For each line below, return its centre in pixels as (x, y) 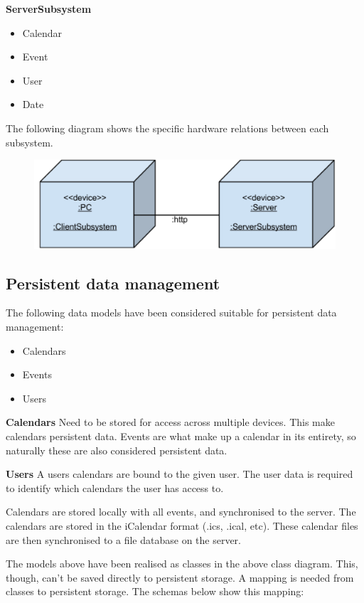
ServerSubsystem (49, 9)
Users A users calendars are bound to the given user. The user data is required (180, 474)
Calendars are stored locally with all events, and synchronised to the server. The (181, 512)
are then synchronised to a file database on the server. (124, 539)
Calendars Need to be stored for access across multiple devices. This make (170, 422)
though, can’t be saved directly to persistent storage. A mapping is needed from (180, 577)
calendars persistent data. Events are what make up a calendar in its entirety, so (181, 436)
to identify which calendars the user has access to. (115, 487)
